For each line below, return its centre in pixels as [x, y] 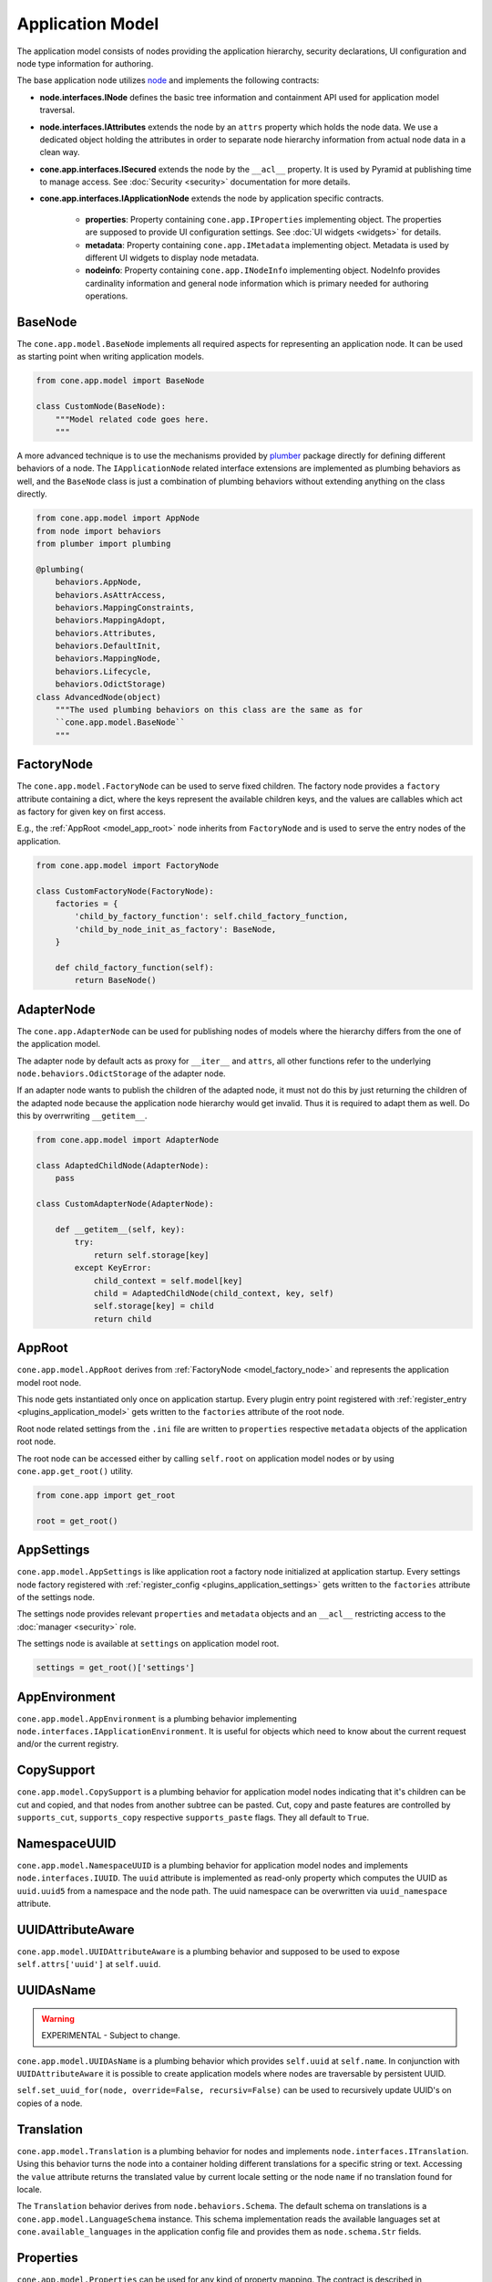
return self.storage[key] [151, 1255]
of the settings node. [56, 1596]
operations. [107, 296]
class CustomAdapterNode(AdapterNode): [125, 1204]
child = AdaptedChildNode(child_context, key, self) [214, 1293]
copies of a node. [50, 2103]
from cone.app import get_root [106, 1495]
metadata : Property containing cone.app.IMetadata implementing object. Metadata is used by [267, 245]
